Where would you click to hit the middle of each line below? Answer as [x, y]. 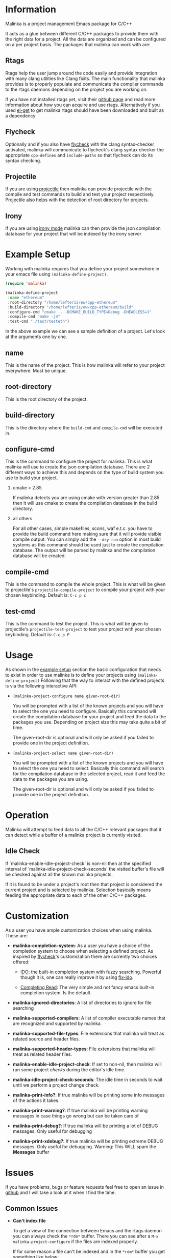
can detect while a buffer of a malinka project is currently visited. [74, 835]
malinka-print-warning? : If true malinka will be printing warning [80, 1110]
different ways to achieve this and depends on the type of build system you [84, 473]
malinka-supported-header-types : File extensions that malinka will [84, 1049]
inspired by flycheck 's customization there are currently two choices [85, 956]
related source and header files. [46, 1039]
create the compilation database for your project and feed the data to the [89, 716]
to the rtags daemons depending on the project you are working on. [77, 89]
